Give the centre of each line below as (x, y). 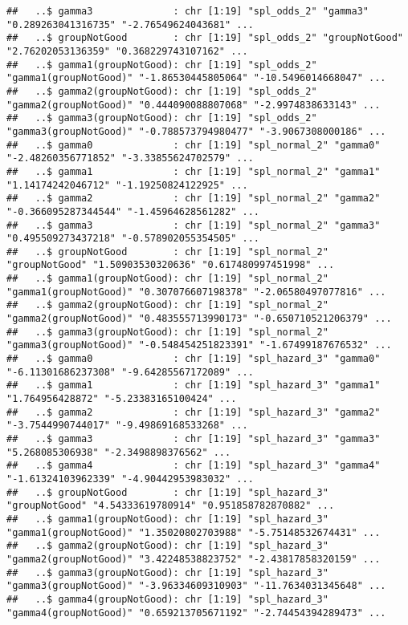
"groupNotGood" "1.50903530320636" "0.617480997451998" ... (171, 265)
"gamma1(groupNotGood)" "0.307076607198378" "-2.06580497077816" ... (196, 292)
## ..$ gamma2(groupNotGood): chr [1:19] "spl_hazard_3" (167, 546)
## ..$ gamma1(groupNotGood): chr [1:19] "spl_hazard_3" (167, 519)
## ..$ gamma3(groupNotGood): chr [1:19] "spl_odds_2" (162, 118)
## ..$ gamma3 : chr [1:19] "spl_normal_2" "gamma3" (194, 225)
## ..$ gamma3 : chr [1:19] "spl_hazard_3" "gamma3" (194, 439)
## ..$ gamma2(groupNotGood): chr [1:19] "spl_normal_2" (167, 305)
